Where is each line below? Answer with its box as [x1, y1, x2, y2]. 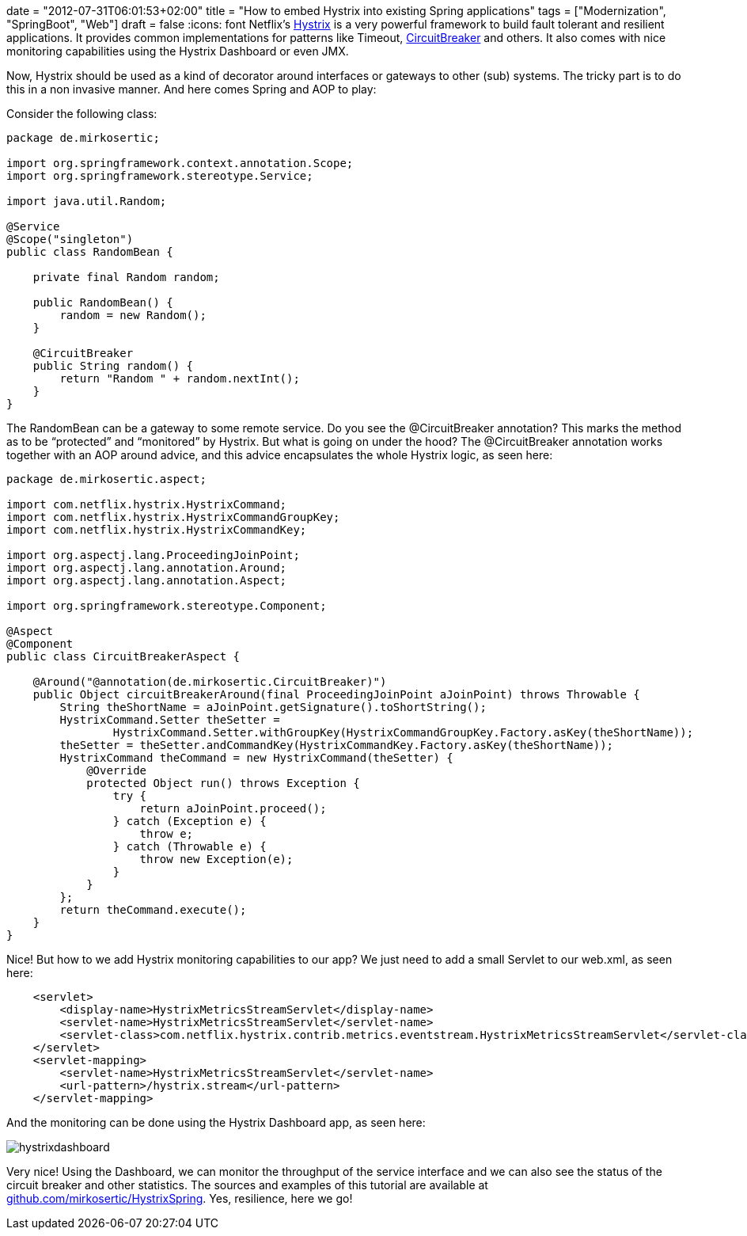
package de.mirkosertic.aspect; [6, 473, 207, 485]
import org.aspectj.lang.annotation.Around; [6, 561, 287, 574]
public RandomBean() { [32, 296, 173, 309]
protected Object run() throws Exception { [86, 777, 360, 789]
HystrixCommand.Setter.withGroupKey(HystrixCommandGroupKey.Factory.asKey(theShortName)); [112, 726, 694, 739]
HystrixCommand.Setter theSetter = [59, 713, 280, 726]
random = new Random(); [59, 309, 207, 321]
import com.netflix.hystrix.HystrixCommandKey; [6, 523, 307, 536]
